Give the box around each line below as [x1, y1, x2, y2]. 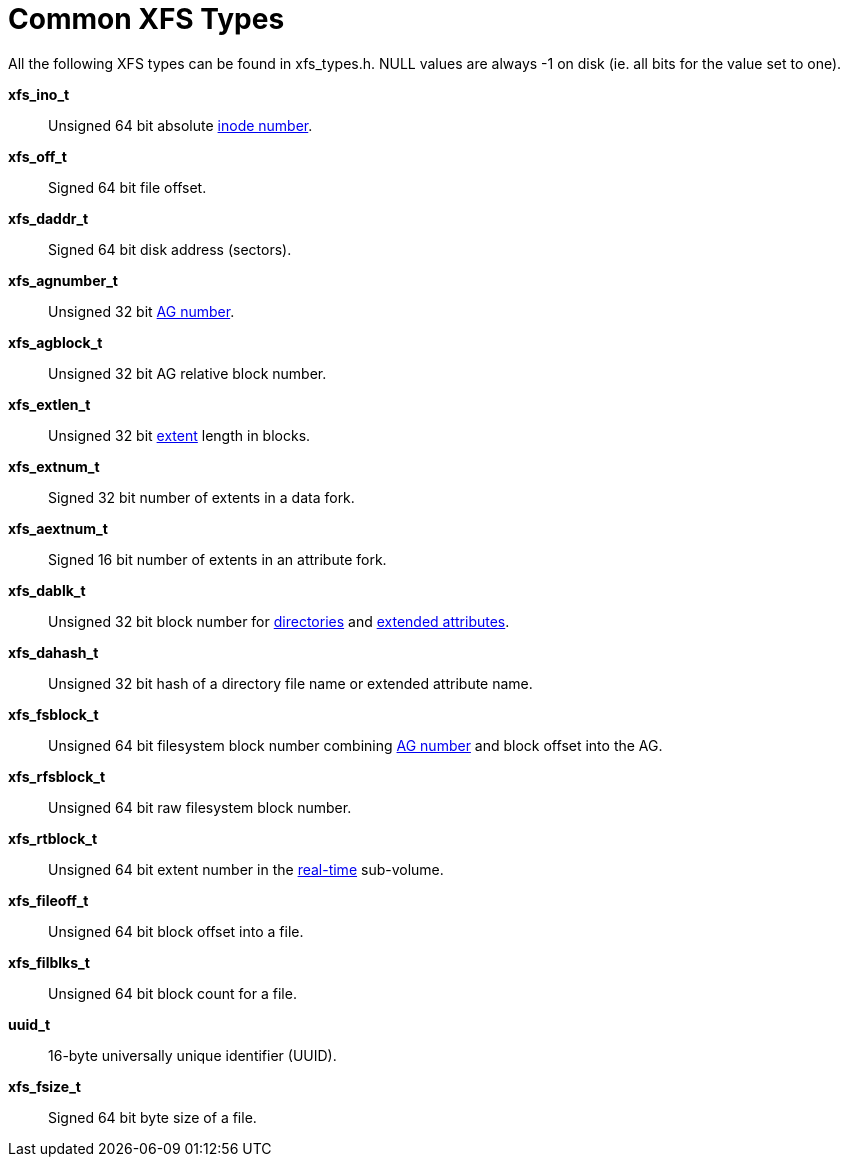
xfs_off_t [8, 147, 67, 165]
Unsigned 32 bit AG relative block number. [48, 364, 327, 382]
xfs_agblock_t [8, 333, 103, 351]
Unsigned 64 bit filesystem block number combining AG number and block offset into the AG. [48, 736, 663, 754]
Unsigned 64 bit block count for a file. [48, 984, 297, 1002]
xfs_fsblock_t [8, 705, 99, 723]
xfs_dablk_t [8, 581, 86, 599]
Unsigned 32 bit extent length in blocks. [48, 426, 311, 444]
